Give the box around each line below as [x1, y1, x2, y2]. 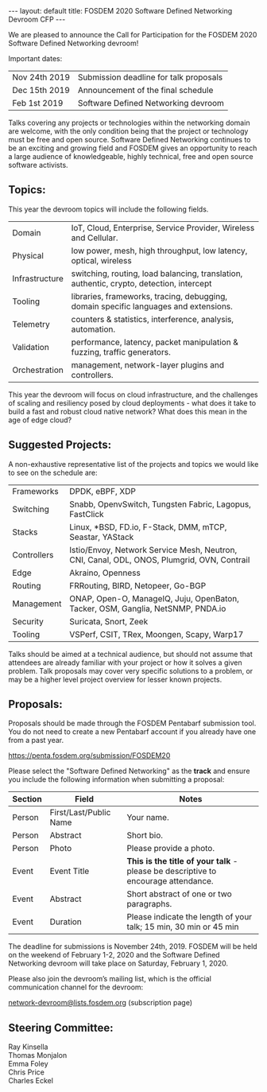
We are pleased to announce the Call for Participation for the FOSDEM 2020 [8, 30, 257, 39]
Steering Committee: [8, 1020, 114, 1035]
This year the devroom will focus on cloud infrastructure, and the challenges [8, 390, 258, 399]
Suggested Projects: [8, 438, 112, 452]
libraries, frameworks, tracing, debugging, [71, 290, 228, 301]
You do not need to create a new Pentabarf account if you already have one [8, 727, 257, 736]
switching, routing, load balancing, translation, [71, 268, 243, 279]
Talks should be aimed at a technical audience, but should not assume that [8, 649, 253, 659]
